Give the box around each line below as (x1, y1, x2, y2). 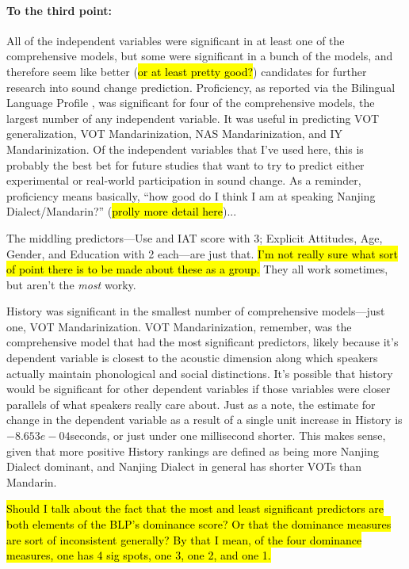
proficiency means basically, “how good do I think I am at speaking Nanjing (6, 187, 376, 204)
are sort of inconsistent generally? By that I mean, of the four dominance (6, 531, 362, 548)
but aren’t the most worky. (6, 276, 136, 292)
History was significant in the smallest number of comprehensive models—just (6, 303, 385, 319)
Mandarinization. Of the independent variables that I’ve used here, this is (6, 140, 364, 157)
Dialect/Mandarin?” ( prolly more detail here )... (6, 203, 237, 220)
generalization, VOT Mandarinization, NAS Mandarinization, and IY (6, 125, 343, 142)
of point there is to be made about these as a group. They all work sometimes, (6, 261, 388, 277)
